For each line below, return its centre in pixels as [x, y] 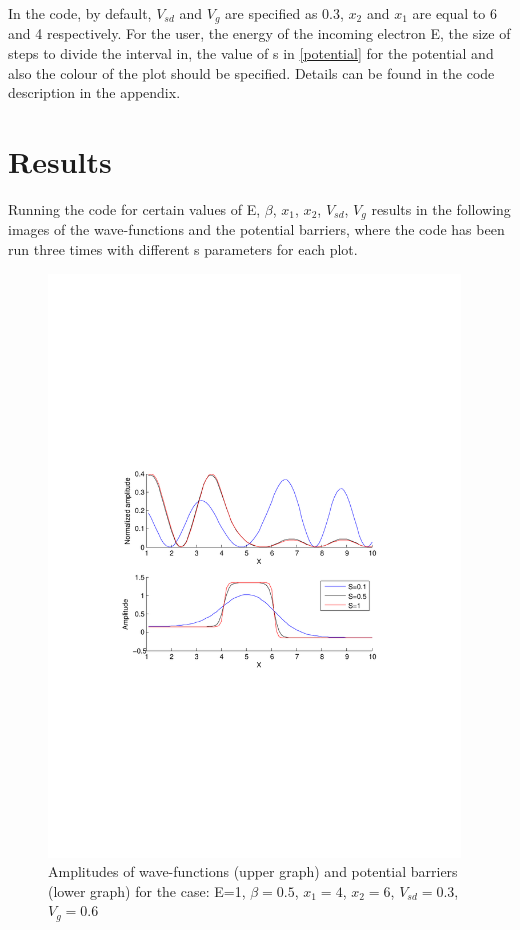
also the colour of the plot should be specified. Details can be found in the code [251, 72]
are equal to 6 [454, 13]
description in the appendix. [94, 92]
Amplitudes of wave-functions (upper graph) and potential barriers [253, 871]
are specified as [271, 13]
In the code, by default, [80, 13]
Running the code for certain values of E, [134, 208]
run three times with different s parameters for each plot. [183, 249]
